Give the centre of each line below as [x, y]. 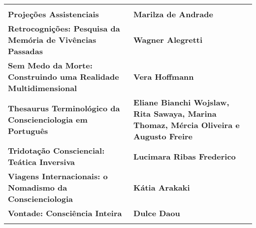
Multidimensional [43, 88]
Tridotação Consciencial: [56, 150]
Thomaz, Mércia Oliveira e [187, 125]
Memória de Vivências [52, 40]
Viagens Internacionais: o [58, 176]
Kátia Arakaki [162, 187]
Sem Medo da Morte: [50, 65]
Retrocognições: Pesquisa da [64, 28]
